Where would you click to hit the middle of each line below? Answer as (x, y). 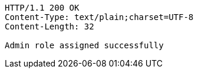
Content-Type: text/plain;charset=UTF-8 (99, 17)
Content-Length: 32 (49, 26)
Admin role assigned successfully (84, 45)
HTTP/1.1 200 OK (42, 8)
